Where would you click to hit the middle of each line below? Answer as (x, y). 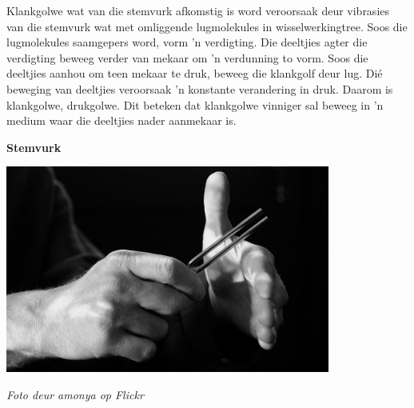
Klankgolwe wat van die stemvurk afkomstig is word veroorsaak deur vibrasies (198, 10)
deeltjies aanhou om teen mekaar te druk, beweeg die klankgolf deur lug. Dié (195, 73)
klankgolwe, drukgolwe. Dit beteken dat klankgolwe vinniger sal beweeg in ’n (195, 104)
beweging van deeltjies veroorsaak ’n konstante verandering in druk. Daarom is (200, 88)
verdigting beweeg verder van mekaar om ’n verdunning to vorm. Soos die (187, 57)
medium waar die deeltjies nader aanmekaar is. (121, 120)
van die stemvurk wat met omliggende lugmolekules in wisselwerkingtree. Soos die (207, 26)
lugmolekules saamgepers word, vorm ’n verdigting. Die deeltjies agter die (187, 42)
